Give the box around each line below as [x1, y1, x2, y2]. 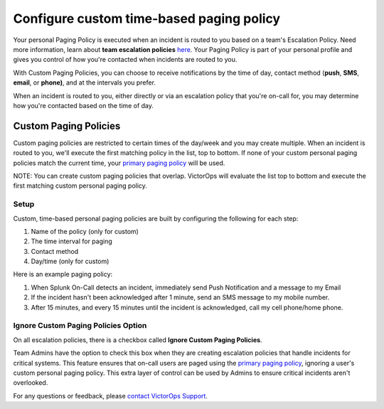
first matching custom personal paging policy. [13, 181, 147, 190]
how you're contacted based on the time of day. [13, 101, 154, 110]
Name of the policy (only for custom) [31, 227, 139, 235]
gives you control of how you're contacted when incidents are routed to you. [13, 55, 238, 64]
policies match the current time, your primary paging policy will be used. [13, 159, 225, 167]
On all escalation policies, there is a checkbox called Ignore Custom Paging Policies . [13, 335, 262, 344]
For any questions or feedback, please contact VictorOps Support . [13, 391, 208, 400]
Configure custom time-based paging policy [13, 11, 281, 26]
